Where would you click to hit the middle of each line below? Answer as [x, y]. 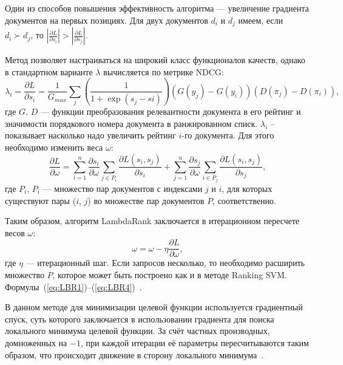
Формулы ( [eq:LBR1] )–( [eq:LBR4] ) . [73, 286]
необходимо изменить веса [54, 147]
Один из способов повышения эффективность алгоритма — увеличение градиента [157, 8]
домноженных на [36, 342]
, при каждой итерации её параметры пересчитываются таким [195, 342]
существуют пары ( [41, 200]
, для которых [247, 188]
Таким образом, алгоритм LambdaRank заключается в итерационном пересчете [152, 221]
